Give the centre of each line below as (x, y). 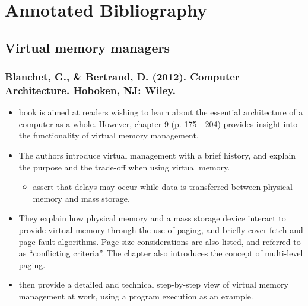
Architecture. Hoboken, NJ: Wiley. (90, 90)
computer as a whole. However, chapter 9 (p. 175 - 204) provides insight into (158, 123)
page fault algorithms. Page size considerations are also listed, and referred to (160, 241)
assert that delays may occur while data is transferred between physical (163, 187)
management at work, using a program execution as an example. (136, 296)
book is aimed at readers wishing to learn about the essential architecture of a (161, 112)
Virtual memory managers (87, 47)
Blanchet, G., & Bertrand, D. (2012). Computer (122, 77)
